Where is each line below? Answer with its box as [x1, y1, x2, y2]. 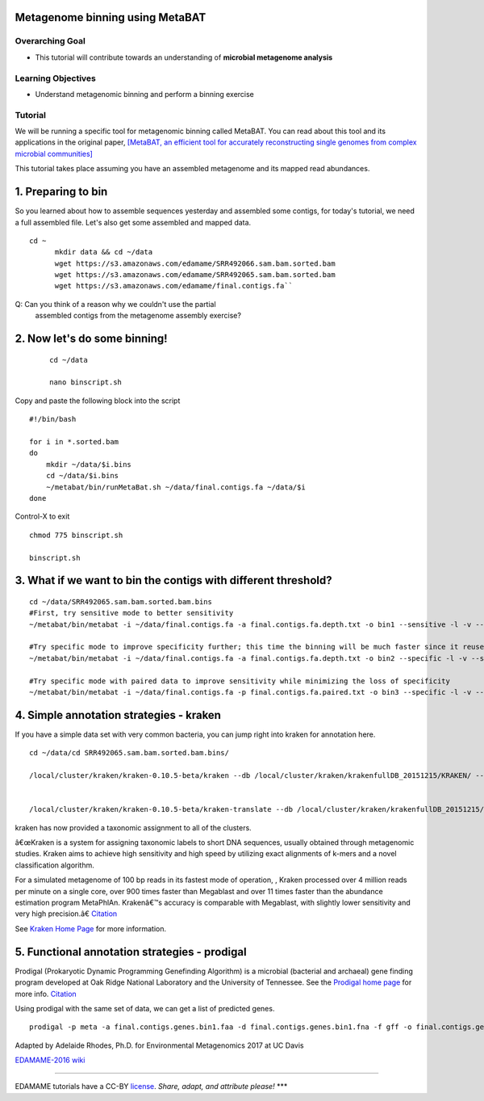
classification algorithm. [15, 860, 94, 870]
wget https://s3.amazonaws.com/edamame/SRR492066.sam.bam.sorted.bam [54, 258, 336, 268]
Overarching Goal [15, 36, 86, 47]
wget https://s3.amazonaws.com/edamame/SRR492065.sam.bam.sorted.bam [54, 271, 336, 279]
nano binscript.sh [49, 378, 123, 387]
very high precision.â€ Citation [15, 909, 118, 918]
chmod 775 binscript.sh [29, 530, 123, 540]
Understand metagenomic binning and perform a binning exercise [35, 89, 254, 99]
